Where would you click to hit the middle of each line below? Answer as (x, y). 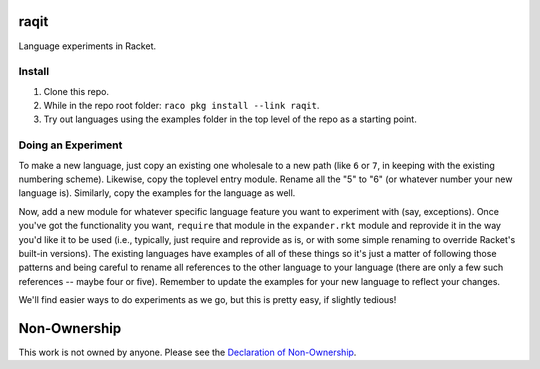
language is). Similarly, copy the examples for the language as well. (157, 193)
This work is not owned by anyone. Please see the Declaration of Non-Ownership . (187, 352)
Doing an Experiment (70, 145)
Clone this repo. (76, 91)
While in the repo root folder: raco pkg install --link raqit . (181, 106)
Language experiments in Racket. (87, 46)
